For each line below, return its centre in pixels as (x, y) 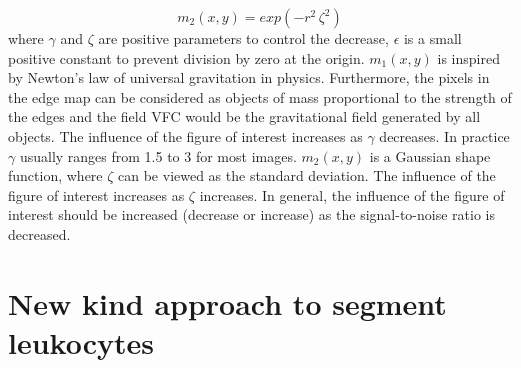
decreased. (39, 233)
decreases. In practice (444, 135)
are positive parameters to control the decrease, (243, 38)
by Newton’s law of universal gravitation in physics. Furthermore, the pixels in (249, 77)
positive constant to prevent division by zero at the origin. (186, 57)
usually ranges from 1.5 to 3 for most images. (158, 155)
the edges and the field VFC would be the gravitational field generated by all (244, 116)
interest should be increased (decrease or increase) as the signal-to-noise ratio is (251, 214)
